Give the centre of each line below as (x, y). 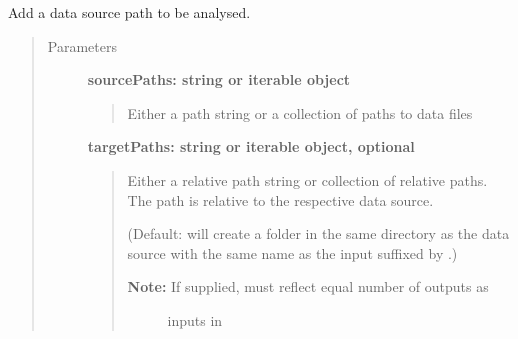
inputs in (195, 319)
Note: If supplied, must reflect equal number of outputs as (308, 286)
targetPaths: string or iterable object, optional (251, 146)
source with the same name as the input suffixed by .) (292, 252)
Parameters (82, 45)
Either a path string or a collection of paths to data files (300, 112)
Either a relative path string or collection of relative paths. (307, 179)
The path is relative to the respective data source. (280, 199)
